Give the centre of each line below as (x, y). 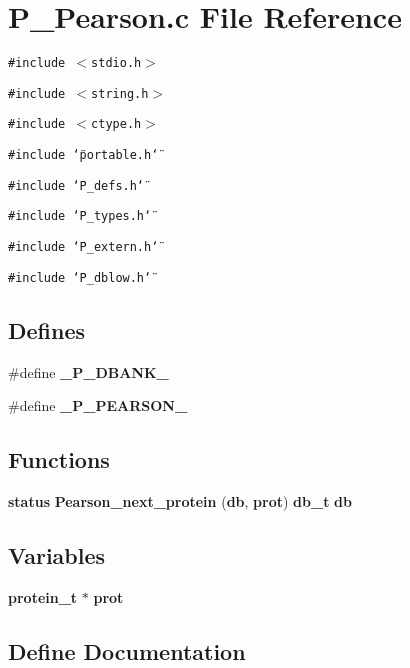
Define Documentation (127, 650)
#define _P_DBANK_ (88, 371)
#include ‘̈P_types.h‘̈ (80, 216)
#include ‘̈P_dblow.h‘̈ (80, 277)
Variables (57, 554)
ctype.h (116, 124)
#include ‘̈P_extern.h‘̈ (83, 247)
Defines (47, 329)
